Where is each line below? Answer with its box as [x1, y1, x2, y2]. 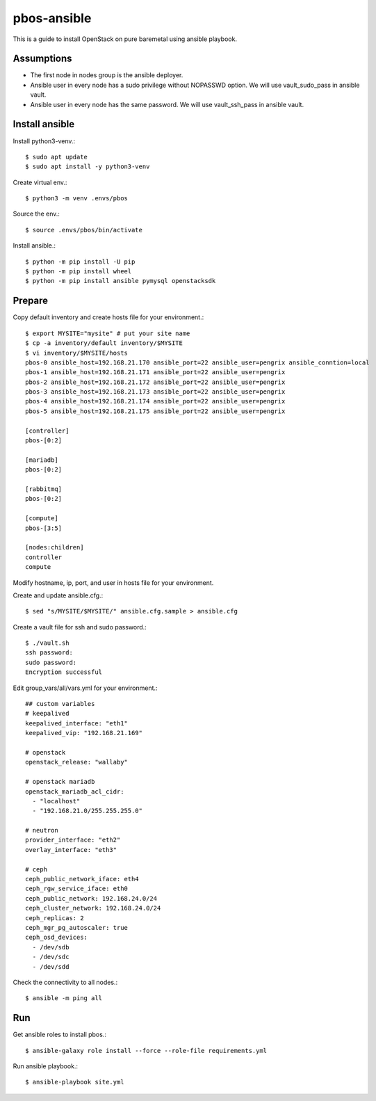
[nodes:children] [25, 543, 84, 552]
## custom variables [25, 700, 95, 708]
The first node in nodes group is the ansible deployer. [30, 71, 183, 79]
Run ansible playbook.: [13, 1062, 79, 1070]
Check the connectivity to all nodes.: [13, 978, 118, 986]
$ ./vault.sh [25, 639, 70, 647]
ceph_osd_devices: [25, 933, 88, 942]
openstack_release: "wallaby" [25, 758, 129, 766]
